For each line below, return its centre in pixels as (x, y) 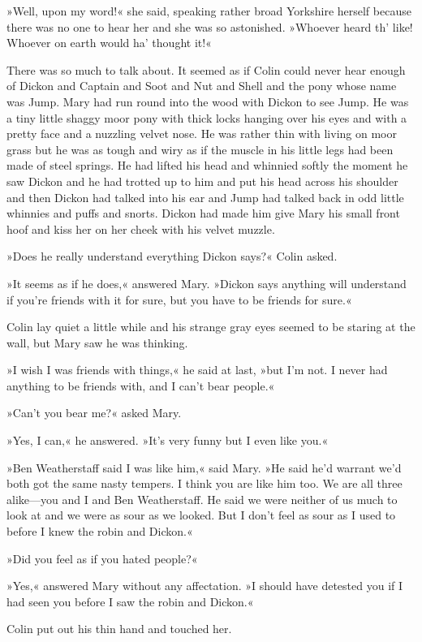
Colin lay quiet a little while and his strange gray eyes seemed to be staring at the (211, 327)
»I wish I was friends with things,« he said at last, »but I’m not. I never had (197, 370)
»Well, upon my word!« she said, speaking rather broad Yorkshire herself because (209, 11)
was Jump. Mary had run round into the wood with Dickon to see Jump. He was (208, 101)
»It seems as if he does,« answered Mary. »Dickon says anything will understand (207, 283)
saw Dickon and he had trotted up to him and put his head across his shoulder (202, 181)
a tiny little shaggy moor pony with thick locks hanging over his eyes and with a (207, 117)
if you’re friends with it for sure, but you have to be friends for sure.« (179, 299)
